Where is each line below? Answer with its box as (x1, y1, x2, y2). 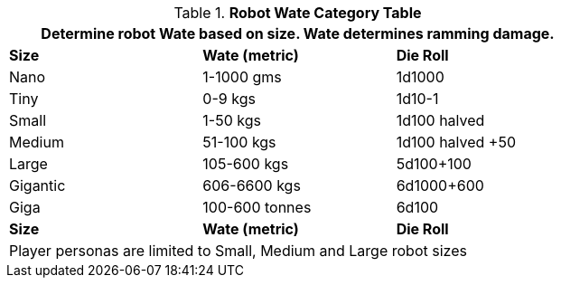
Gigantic (9, 176, 66, 195)
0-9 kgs (202, 90, 256, 108)
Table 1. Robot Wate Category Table (173, 4, 422, 22)
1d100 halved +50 (396, 133, 517, 151)
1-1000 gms (202, 68, 282, 86)
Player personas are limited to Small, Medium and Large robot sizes (9, 242, 467, 260)
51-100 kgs (202, 133, 276, 151)
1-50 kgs (202, 111, 261, 129)
